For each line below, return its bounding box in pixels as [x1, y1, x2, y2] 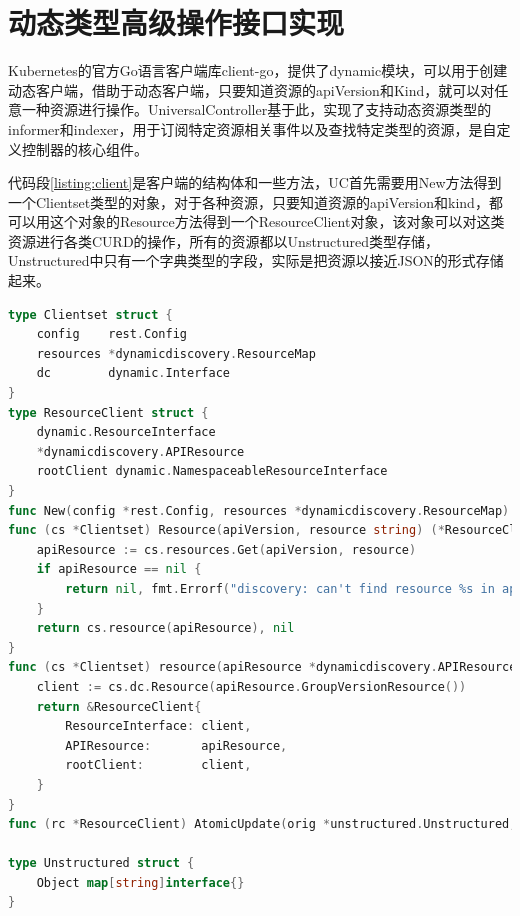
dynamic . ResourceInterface [36, 425, 216, 440]
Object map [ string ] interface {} [36, 875, 245, 890]
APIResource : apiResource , [65, 738, 288, 753]
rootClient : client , [65, 758, 252, 773]
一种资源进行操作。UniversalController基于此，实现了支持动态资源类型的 [21, 99, 492, 120]
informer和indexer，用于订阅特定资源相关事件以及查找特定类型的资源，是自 [8, 118, 497, 139]
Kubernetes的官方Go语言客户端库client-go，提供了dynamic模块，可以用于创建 [8, 60, 508, 81]
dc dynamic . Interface [36, 366, 230, 381]
